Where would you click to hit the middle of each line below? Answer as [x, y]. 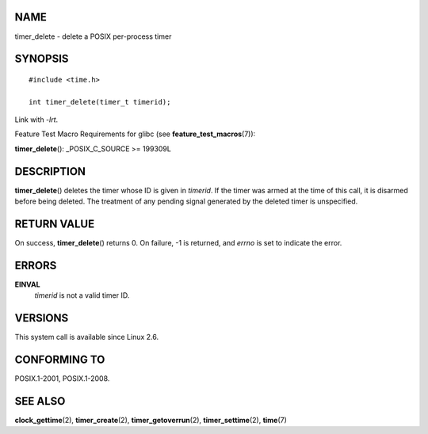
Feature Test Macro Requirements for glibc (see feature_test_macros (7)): [135, 134]
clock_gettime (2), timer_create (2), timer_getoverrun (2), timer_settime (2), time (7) [151, 421]
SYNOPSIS [42, 59]
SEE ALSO [40, 401]
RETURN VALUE [55, 224]
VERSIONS [42, 318]
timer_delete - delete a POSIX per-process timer [93, 36]
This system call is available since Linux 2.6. [86, 337]
